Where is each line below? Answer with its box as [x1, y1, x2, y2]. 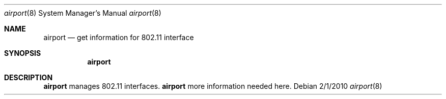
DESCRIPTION [4, 73, 53, 82]
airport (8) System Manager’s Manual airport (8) [4, 9, 161, 17]
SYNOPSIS [4, 49, 41, 57]
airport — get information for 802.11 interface [43, 33, 194, 42]
